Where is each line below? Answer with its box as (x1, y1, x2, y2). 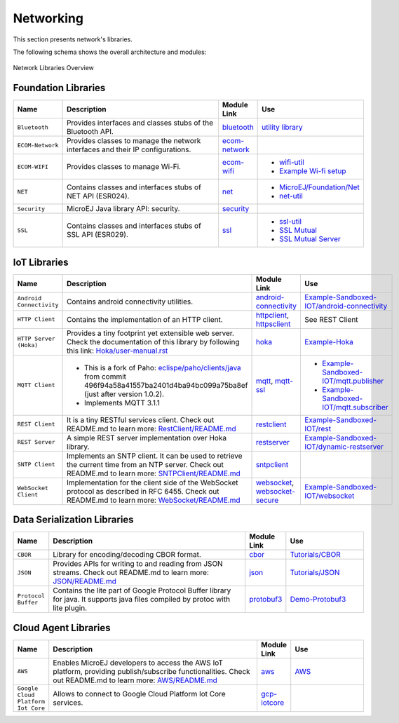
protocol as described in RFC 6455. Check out (67, 486, 220, 496)
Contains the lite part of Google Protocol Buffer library (53, 586, 231, 595)
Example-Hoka (304, 337, 353, 346)
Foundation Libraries (13, 82, 106, 94)
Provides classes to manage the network (67, 136, 201, 146)
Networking (13, 11, 84, 26)
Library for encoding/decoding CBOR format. (53, 550, 201, 560)
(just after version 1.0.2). (84, 389, 165, 399)
